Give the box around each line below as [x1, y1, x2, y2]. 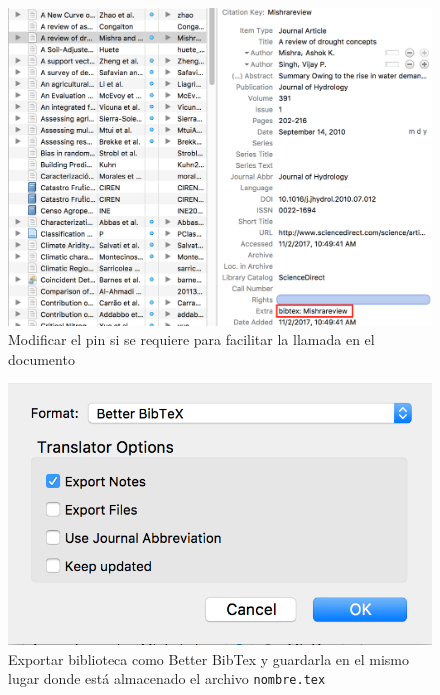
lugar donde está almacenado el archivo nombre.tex [8, 668, 326, 689]
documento [8, 348, 75, 369]
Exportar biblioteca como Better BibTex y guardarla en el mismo [8, 648, 410, 669]
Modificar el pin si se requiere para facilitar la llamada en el [8, 329, 375, 350]
